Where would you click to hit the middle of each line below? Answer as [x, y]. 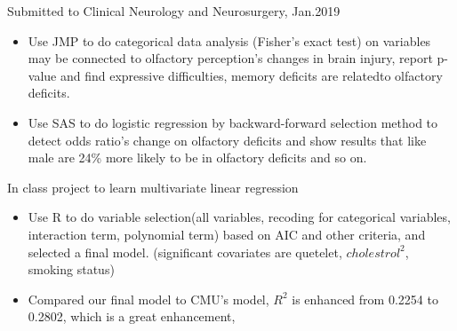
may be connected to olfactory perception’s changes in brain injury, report [230, 58]
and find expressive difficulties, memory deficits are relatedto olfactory [251, 75]
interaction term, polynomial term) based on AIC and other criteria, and [227, 234]
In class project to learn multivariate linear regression [153, 187]
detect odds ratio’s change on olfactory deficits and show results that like [227, 140]
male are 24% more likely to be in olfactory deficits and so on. [197, 158]
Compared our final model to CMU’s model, [148, 299]
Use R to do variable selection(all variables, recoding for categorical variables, [239, 217]
